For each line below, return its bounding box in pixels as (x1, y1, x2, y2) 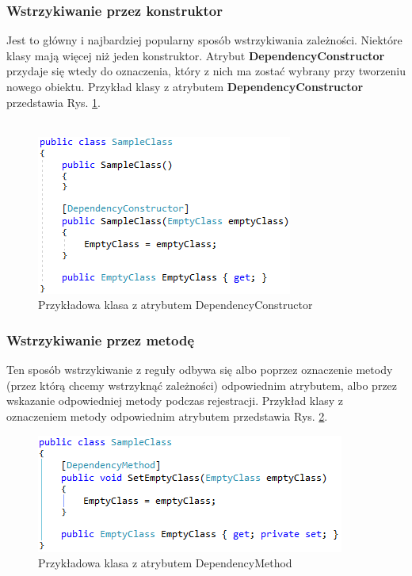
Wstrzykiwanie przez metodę (6, 330, 195, 349)
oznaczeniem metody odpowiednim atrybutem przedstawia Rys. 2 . (6, 407, 328, 424)
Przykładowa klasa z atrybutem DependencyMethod (38, 555, 292, 571)
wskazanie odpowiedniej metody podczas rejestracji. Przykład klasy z (6, 392, 343, 409)
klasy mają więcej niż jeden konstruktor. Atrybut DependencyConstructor (6, 47, 385, 63)
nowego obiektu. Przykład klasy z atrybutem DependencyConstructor (6, 78, 364, 94)
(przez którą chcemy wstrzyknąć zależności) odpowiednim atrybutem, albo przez (6, 376, 398, 393)
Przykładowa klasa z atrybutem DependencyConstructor (38, 296, 313, 313)
